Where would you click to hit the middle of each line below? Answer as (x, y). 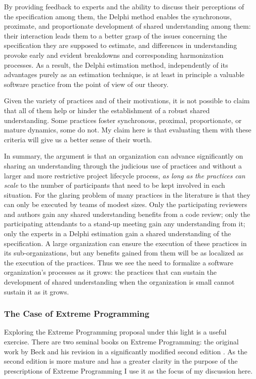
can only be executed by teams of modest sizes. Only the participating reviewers (126, 204)
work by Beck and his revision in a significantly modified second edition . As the (126, 351)
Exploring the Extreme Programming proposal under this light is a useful (115, 332)
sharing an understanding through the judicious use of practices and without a (123, 165)
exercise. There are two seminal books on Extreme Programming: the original (121, 342)
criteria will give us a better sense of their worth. (78, 139)
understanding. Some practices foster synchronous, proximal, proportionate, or (123, 120)
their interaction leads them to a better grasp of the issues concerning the (116, 35)
